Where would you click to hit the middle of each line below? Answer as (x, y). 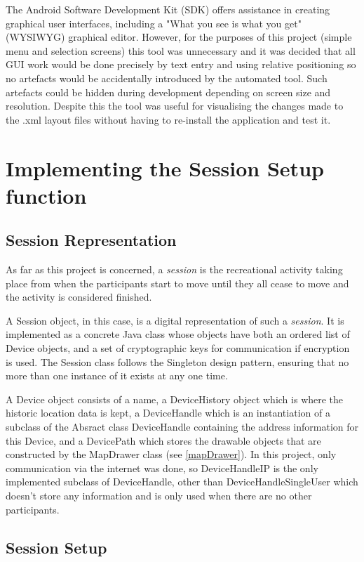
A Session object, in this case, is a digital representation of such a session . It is (175, 320)
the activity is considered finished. (79, 297)
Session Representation (91, 240)
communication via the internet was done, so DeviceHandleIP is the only (162, 468)
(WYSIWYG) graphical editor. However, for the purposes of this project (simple (179, 37)
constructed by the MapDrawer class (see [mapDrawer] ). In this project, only (171, 454)
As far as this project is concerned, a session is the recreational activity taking (174, 269)
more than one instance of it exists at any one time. (117, 375)
